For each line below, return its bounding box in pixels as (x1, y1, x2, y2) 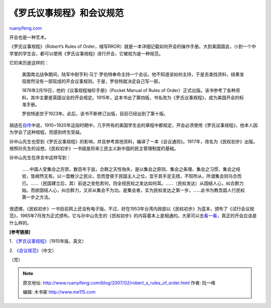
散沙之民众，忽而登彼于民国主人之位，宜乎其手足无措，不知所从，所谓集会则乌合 (70, 173, 237, 179)
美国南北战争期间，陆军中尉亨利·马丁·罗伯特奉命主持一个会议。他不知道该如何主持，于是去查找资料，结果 (22, 71, 240, 77)
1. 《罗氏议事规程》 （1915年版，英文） (9, 238, 87, 244)
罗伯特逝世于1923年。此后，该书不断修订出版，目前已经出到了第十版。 (22, 111, 168, 117)
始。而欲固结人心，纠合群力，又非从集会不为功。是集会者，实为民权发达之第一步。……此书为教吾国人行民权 (22, 187, 245, 193)
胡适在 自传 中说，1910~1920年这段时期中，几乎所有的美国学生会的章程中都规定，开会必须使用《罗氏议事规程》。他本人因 (9, 122, 258, 128)
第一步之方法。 (22, 194, 53, 200)
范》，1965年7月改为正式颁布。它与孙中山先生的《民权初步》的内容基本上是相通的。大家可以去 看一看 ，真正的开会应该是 (9, 213, 257, 219)
